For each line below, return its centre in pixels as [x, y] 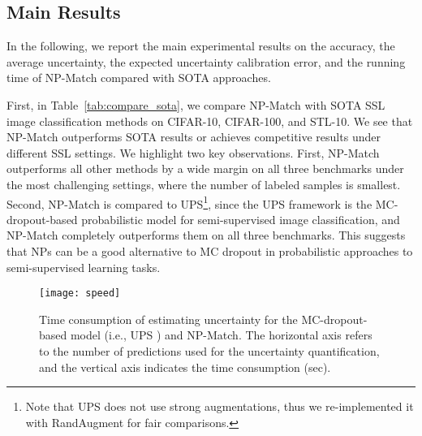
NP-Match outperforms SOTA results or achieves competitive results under [194, 137]
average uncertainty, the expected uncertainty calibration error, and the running [206, 61]
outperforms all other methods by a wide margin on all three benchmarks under [205, 168]
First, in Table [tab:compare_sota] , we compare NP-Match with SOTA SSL [196, 104]
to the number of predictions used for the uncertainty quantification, [209, 351]
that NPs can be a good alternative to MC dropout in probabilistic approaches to [210, 250]
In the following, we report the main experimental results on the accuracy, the [201, 46]
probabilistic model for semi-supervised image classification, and [241, 219]
